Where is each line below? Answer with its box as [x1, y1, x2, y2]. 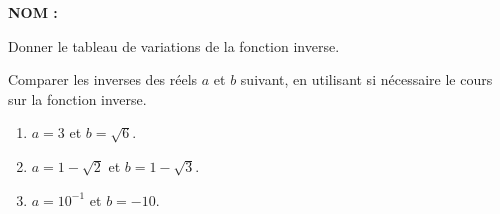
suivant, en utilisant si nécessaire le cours [240, 69, 493, 90]
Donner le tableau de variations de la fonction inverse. [8, 35, 340, 56]
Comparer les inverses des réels [8, 69, 198, 90]
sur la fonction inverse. [8, 88, 147, 109]
